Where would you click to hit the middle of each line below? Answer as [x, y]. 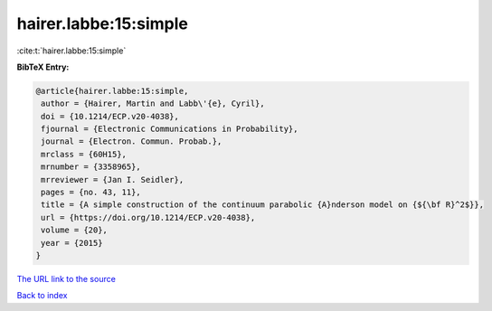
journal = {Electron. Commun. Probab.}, [132, 141]
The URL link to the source [66, 278]
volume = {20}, [75, 230]
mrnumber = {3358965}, [91, 167]
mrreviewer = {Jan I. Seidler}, [113, 179]
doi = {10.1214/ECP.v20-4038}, [110, 116]
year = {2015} [72, 243]
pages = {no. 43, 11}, [91, 193]
